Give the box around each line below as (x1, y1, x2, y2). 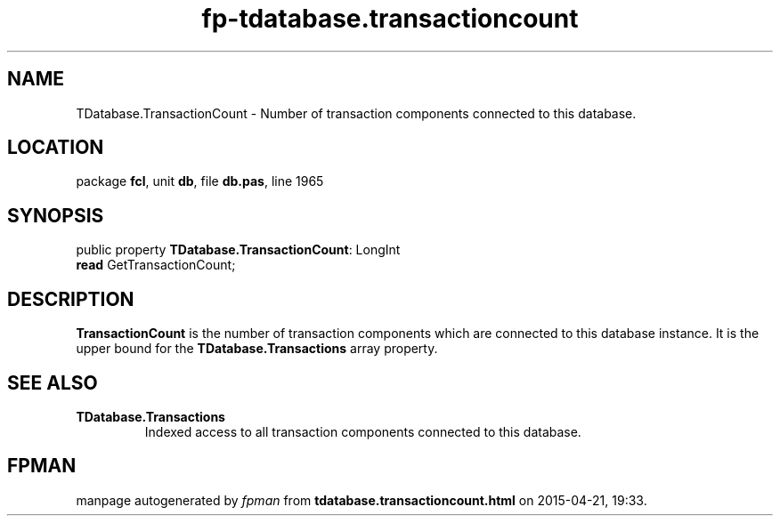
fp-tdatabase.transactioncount (201, 4, 579, 34)
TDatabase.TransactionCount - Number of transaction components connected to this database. (76, 105, 637, 121)
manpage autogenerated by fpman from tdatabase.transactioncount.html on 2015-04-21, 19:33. (76, 492, 647, 508)
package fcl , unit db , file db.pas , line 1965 (76, 173, 324, 189)
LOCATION (7, 136, 104, 159)
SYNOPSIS (7, 204, 104, 227)
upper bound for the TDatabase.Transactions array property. (76, 341, 438, 357)
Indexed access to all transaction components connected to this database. (144, 423, 581, 439)
